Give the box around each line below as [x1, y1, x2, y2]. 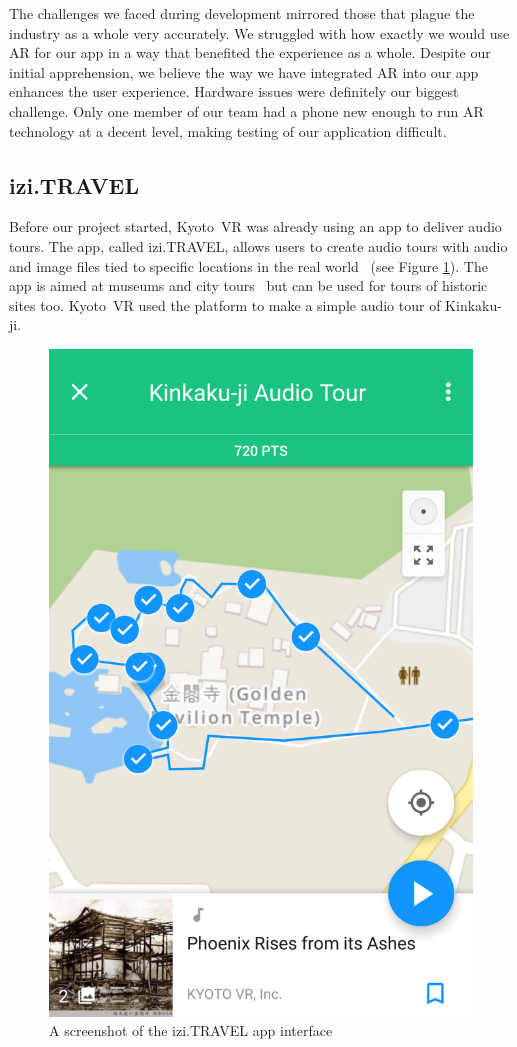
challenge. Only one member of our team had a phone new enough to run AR [9, 100, 484, 121]
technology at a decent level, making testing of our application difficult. [9, 120, 447, 141]
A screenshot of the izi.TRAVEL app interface [49, 1020, 333, 1041]
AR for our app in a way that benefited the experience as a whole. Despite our [9, 42, 491, 63]
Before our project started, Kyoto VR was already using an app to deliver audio [9, 216, 502, 237]
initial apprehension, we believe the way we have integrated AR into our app [9, 61, 479, 82]
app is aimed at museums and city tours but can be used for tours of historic [9, 275, 488, 296]
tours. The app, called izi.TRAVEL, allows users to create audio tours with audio [9, 235, 508, 256]
